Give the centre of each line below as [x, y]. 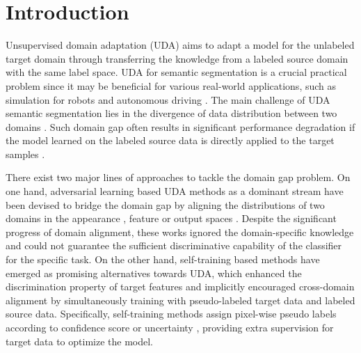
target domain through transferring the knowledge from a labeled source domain [177, 58]
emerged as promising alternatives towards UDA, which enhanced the [154, 273]
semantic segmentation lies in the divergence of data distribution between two [171, 113]
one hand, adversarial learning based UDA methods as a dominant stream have [175, 191]
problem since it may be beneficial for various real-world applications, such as [171, 85]
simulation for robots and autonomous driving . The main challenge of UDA [168, 99]
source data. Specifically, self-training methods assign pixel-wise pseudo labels [171, 314]
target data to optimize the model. [79, 341]
